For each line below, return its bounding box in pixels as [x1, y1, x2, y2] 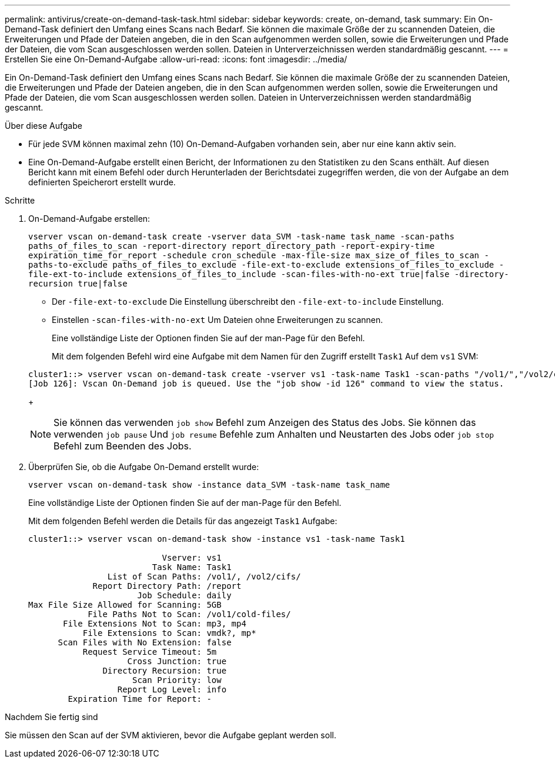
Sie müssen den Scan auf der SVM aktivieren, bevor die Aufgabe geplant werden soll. [5, 730, 336, 740]
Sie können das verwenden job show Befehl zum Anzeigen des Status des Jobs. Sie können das [54, 417, 476, 428]
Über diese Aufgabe [5, 121, 82, 131]
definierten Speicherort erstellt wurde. [28, 177, 176, 187]
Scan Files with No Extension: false [58, 638, 232, 647]
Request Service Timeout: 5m [82, 647, 217, 657]
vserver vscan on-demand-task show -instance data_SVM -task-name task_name [28, 480, 390, 489]
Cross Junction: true [127, 657, 227, 666]
